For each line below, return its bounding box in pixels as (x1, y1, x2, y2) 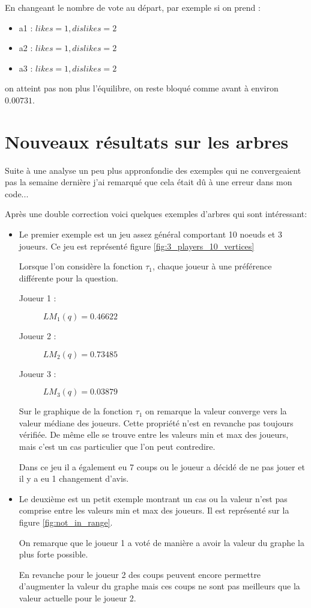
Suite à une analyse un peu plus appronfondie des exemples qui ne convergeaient (5, 164, 301, 176)
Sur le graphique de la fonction (19, 405, 133, 417)
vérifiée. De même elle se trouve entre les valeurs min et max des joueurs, (19, 428, 289, 441)
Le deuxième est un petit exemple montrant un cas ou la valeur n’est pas (19, 492, 288, 505)
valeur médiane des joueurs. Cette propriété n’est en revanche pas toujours (19, 416, 294, 429)
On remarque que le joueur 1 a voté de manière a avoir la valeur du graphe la (19, 536, 304, 548)
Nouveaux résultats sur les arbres (5, 129, 289, 153)
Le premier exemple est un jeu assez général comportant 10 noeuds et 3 (19, 228, 282, 241)
